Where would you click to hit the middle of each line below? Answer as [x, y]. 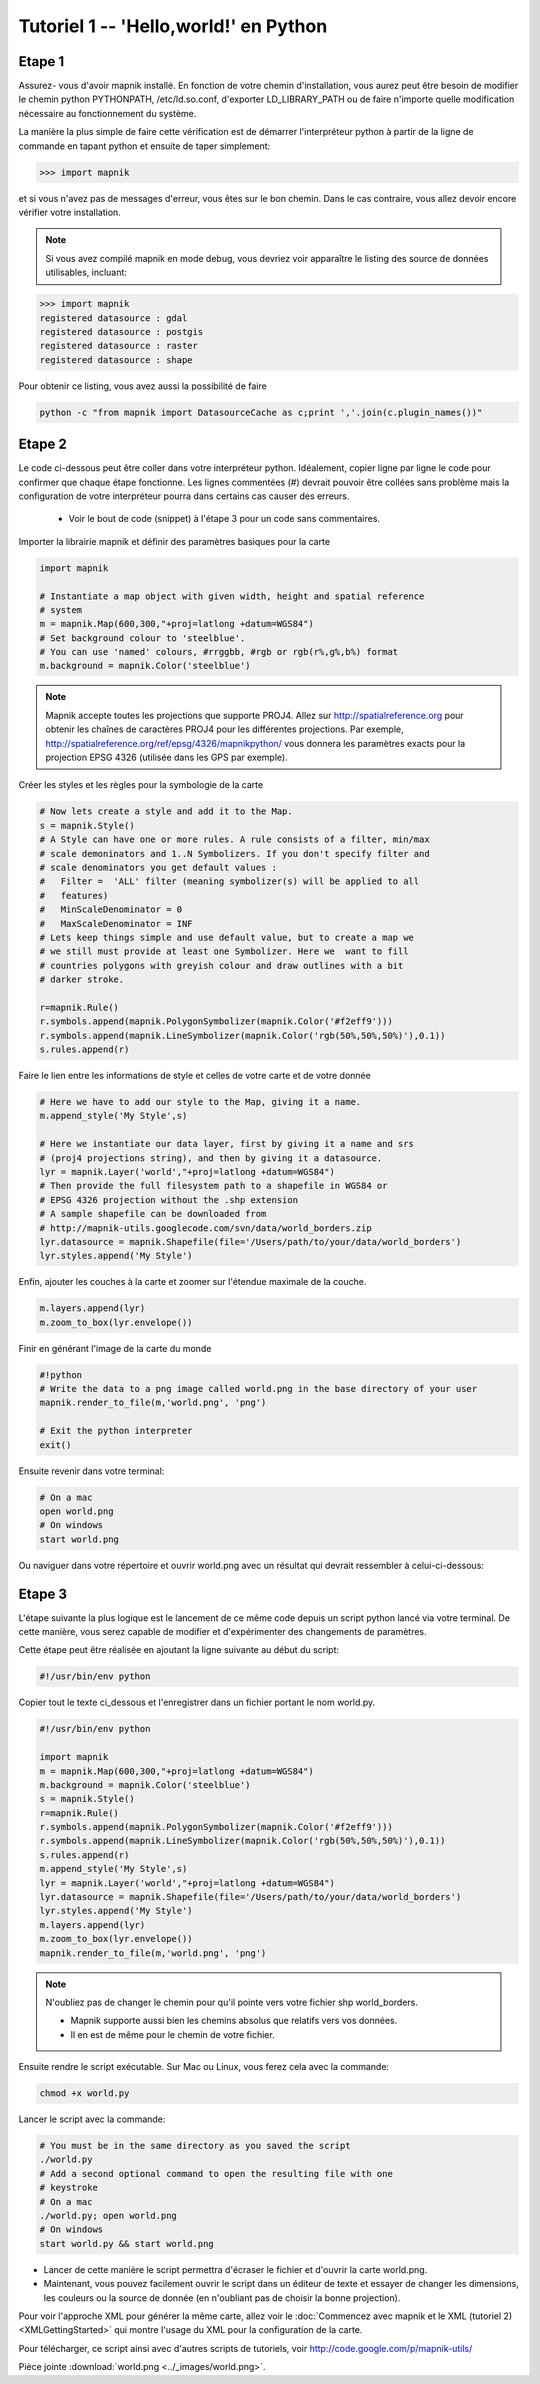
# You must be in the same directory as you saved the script [195, 2146]
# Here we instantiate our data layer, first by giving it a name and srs [227, 1144]
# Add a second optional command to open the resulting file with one [216, 2173]
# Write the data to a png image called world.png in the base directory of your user [258, 1388]
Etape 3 [43, 1593]
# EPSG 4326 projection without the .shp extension [169, 1199]
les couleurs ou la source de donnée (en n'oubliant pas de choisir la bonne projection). [222, 2297]
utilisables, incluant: [86, 272]
